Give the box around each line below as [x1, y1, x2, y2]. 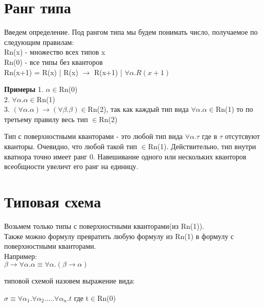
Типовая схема [4, 191, 101, 212]
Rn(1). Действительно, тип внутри [148, 141, 256, 152]
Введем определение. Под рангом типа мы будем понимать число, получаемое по [4, 27, 258, 37]
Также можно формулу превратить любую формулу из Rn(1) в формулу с [4, 230, 234, 241]
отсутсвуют [225, 131, 260, 141]
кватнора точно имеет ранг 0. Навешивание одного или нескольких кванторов [4, 151, 247, 161]
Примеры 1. [4, 84, 43, 95]
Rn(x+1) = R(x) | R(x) [4, 66, 78, 77]
